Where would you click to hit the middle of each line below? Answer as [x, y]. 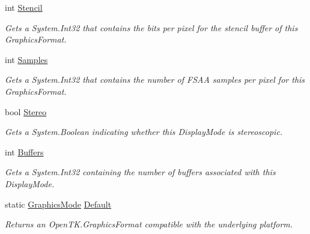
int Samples [26, 59]
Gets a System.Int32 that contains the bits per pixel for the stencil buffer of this [151, 27]
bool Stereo [26, 111]
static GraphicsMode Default [58, 204]
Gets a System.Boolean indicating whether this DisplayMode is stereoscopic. [144, 132]
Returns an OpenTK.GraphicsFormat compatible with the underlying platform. [149, 224]
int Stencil [24, 7]
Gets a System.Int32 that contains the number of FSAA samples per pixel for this [155, 79]
